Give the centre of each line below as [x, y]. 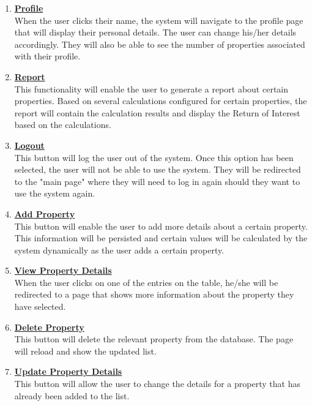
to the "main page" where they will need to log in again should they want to [157, 181]
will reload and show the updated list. [85, 351]
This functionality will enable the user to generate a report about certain [151, 88]
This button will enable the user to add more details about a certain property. [161, 226]
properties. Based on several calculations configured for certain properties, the [161, 101]
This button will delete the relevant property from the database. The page [154, 339]
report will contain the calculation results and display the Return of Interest [157, 112]
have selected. [40, 306]
